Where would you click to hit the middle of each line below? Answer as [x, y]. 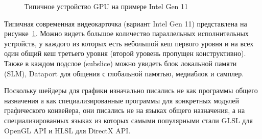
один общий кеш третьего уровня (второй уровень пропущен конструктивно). [125, 53]
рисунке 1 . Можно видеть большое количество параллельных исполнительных [126, 33]
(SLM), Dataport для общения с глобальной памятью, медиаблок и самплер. [124, 73]
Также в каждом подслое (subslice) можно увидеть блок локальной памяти [121, 63]
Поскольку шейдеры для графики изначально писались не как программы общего [131, 90]
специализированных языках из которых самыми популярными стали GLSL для [128, 120]
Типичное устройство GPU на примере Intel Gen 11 [106, 6]
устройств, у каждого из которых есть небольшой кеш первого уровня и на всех [129, 43]
